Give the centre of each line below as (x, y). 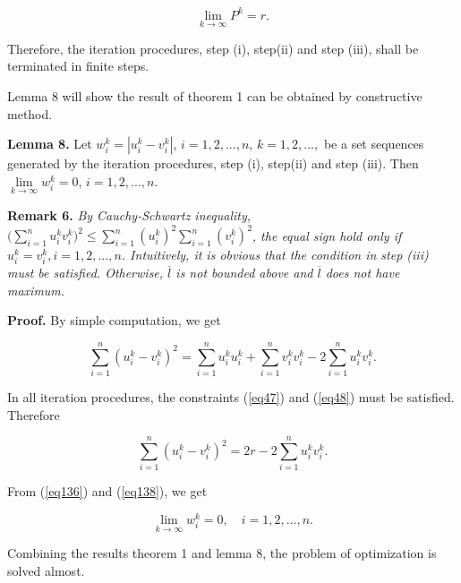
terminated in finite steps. (78, 66)
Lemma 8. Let (50, 144)
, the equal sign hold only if (327, 235)
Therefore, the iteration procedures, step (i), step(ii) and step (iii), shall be (213, 48)
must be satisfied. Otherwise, (85, 273)
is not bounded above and (244, 273)
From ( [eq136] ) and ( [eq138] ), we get (107, 491)
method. (30, 113)
